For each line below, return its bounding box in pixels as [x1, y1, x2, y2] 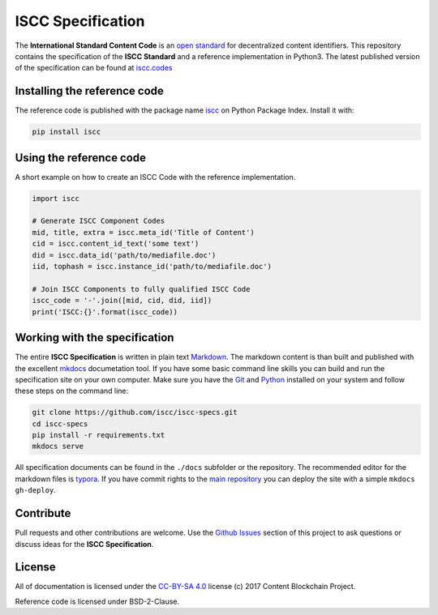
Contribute [15, 506, 71, 520]
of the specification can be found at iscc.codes [15, 63, 173, 73]
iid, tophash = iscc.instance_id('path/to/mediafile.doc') [32, 262, 272, 271]
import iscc [32, 194, 80, 203]
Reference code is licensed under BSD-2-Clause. [15, 596, 180, 606]
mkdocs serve [32, 442, 84, 451]
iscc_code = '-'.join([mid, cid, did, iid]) [32, 296, 213, 305]
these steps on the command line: [15, 386, 129, 396]
